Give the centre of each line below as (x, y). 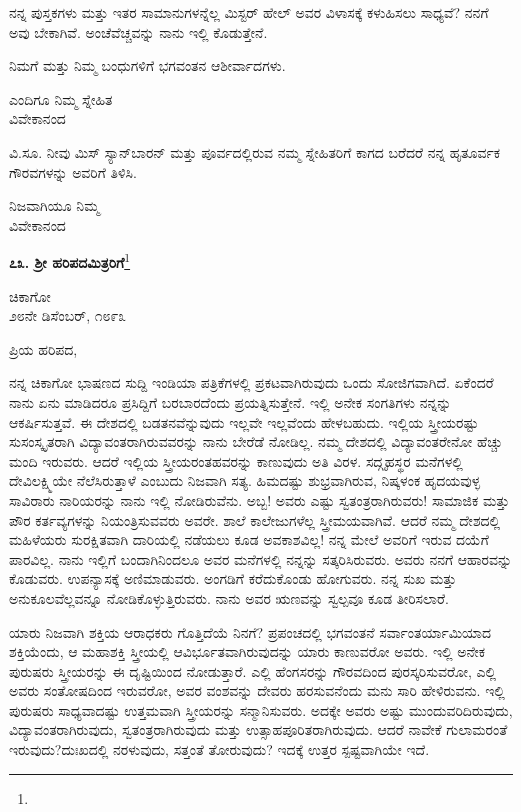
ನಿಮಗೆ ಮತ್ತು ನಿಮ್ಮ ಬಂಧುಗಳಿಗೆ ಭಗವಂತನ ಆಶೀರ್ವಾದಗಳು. (147, 65)
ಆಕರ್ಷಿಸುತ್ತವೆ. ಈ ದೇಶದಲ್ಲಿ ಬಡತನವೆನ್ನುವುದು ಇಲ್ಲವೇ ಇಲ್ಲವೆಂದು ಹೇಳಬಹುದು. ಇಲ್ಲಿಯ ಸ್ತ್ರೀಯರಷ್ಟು (244, 421)
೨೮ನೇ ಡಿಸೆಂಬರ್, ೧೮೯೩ (68, 315)
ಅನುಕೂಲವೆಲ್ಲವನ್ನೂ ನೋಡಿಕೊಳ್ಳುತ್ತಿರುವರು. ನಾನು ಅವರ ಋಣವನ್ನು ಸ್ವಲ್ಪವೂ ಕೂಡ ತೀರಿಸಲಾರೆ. (229, 597)
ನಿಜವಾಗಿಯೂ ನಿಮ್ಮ (54, 205)
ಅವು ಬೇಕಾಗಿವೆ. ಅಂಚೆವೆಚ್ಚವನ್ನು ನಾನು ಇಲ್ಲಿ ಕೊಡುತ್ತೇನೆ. (138, 31)
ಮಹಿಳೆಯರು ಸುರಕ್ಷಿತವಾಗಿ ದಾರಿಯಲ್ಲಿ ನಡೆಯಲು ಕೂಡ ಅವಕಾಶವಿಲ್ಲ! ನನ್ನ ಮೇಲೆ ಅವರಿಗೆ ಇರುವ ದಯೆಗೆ (249, 539)
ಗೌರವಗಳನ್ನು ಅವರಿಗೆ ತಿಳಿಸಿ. (73, 171)
